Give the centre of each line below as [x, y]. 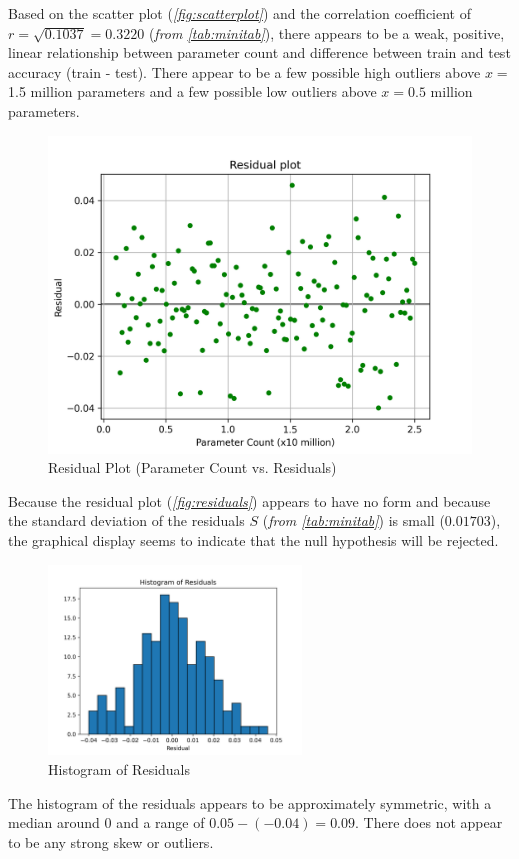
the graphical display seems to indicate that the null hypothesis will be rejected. [253, 539]
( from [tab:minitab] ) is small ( [353, 520]
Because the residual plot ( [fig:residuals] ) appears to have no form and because [249, 500]
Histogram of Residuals [119, 768]
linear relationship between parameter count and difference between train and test [259, 52]
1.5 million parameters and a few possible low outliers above [192, 91]
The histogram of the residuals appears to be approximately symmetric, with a [250, 802]
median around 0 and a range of [106, 822]
